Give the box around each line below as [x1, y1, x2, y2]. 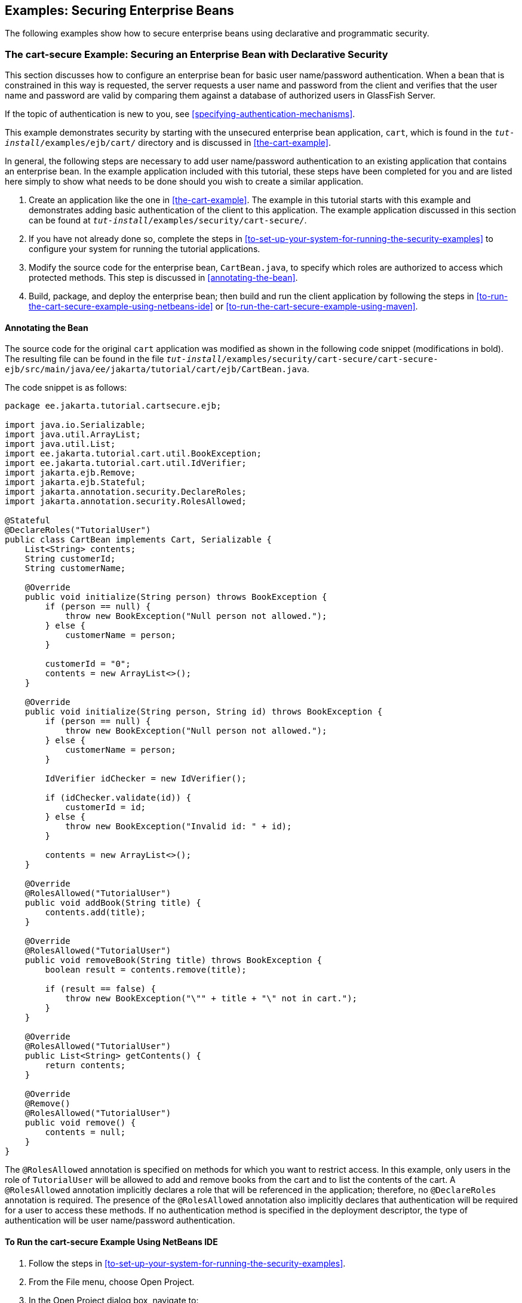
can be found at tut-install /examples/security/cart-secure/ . [29, 215, 307, 226]
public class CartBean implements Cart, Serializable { [5, 535, 272, 545]
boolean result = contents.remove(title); [45, 965, 247, 975]
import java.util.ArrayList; [5, 430, 141, 440]
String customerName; [24, 563, 126, 574]
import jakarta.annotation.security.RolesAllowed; [5, 496, 247, 507]
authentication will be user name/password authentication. [5, 1215, 235, 1226]
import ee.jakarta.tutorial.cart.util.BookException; [5, 449, 262, 459]
